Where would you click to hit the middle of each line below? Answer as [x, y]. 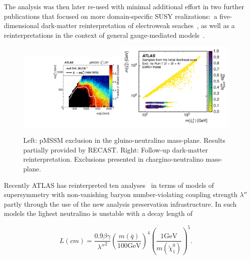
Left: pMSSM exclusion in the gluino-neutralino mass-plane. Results [124, 140]
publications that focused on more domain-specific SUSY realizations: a [111, 16]
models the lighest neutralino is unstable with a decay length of [98, 213]
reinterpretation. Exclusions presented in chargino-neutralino [113, 159]
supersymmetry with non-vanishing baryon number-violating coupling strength [121, 194]
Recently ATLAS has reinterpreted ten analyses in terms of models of [109, 185]
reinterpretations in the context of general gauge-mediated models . [104, 35]
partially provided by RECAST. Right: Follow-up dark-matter [116, 149]
